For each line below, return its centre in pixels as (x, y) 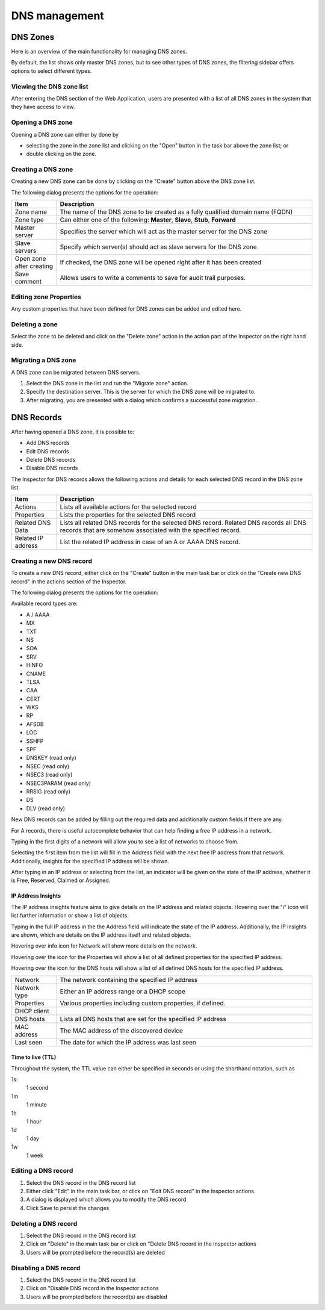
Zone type (29, 220)
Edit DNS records (48, 451)
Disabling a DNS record (46, 1268)
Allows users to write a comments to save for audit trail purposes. (153, 278)
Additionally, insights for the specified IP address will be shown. (90, 861)
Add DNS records (48, 443)
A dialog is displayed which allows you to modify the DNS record (106, 1200)
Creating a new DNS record (52, 561)
